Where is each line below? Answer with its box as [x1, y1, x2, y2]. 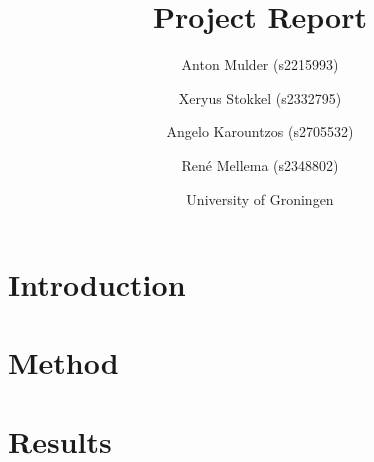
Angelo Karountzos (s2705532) [166, 121, 354, 142]
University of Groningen [186, 188, 334, 209]
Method [8, 342, 119, 383]
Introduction [8, 264, 186, 305]
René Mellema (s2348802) [181, 154, 339, 175]
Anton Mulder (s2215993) [181, 54, 339, 75]
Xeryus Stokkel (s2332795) [178, 87, 342, 108]
